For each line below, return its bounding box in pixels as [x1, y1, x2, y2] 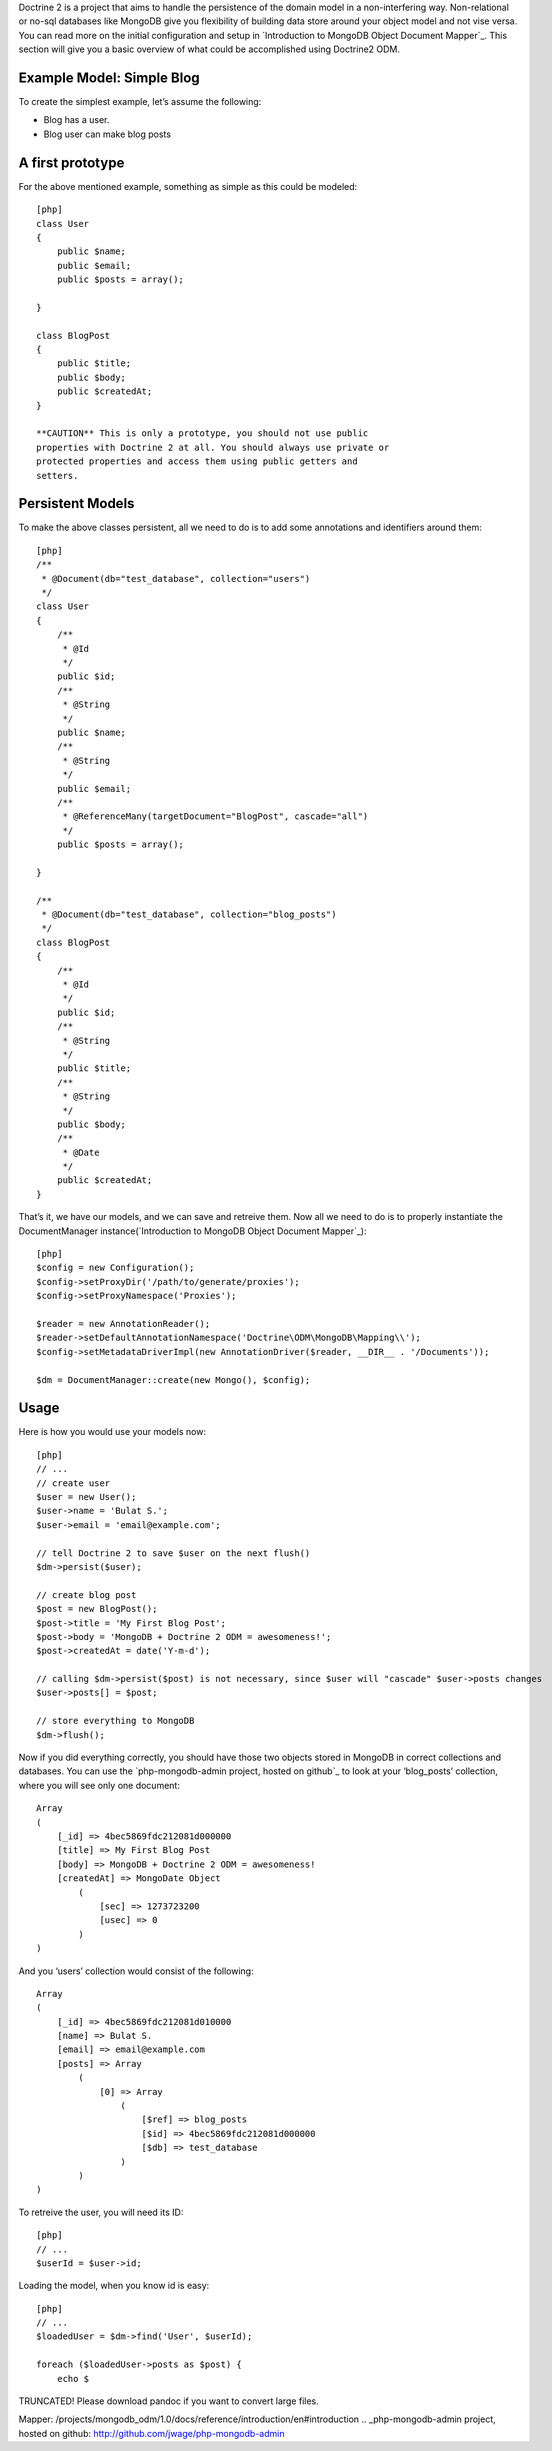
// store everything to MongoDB [36, 1715, 195, 1727]
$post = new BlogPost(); [36, 1603, 158, 1615]
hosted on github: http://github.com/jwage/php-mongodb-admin [18, 2427, 285, 2439]
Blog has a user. [43, 114, 110, 126]
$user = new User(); [36, 1491, 137, 1502]
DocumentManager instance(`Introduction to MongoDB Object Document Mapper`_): [18, 1225, 367, 1237]
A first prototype [18, 154, 125, 171]
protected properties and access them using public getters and [36, 456, 359, 467]
